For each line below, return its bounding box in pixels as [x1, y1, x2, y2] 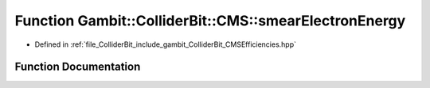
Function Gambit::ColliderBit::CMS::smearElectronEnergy [14, 12, 406, 29]
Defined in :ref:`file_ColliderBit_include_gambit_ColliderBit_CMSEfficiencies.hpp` [34, 40, 297, 49]
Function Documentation [14, 60, 141, 74]
